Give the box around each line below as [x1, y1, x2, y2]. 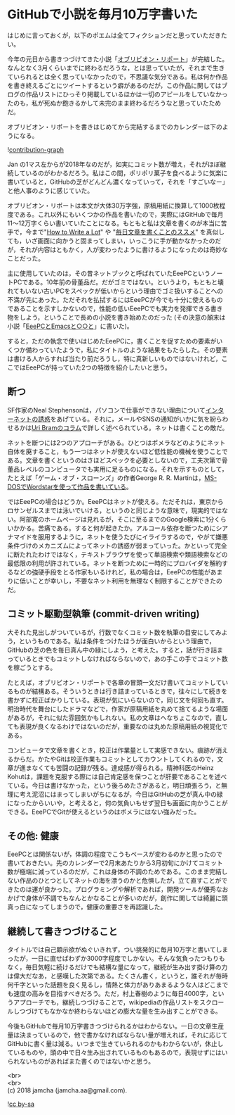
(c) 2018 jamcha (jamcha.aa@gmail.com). [7, 1086, 128, 1095]
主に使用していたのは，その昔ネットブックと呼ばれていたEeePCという [7, 269, 211, 277]
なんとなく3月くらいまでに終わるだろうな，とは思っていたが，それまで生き [7, 63, 225, 72]
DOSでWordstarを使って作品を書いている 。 [7, 482, 133, 491]
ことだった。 [7, 254, 44, 263]
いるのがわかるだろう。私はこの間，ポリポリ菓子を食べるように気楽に [25, 168, 228, 177]
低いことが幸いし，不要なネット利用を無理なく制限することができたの [19, 577, 222, 585]
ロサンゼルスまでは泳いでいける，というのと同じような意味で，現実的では [7, 506, 222, 515]
